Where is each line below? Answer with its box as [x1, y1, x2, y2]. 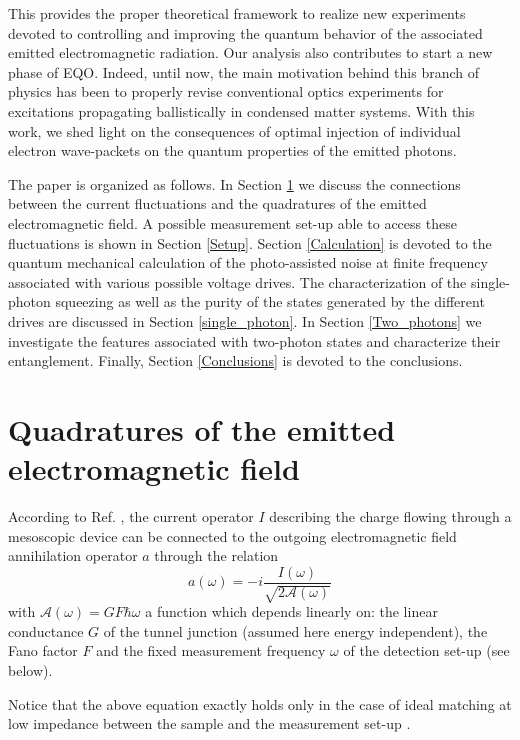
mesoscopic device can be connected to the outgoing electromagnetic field [8, 525, 457, 546]
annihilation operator [8, 545, 138, 566]
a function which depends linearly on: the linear [145, 601, 438, 622]
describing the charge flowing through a [269, 506, 512, 526]
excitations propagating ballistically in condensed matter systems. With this [8, 100, 475, 121]
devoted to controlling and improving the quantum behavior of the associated [8, 22, 483, 43]
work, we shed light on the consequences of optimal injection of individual [8, 120, 461, 141]
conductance [8, 620, 84, 641]
